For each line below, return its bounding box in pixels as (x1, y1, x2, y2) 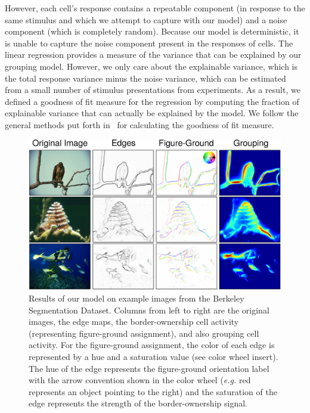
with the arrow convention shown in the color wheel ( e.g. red (29, 374, 251, 386)
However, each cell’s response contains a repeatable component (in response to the (5, 2, 305, 14)
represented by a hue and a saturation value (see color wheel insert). (29, 350, 278, 363)
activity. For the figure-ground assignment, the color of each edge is (29, 339, 275, 351)
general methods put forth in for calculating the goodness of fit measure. (5, 118, 274, 131)
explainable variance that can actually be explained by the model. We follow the (5, 107, 299, 119)
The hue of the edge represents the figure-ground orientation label (29, 362, 269, 374)
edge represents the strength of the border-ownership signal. (29, 397, 247, 409)
